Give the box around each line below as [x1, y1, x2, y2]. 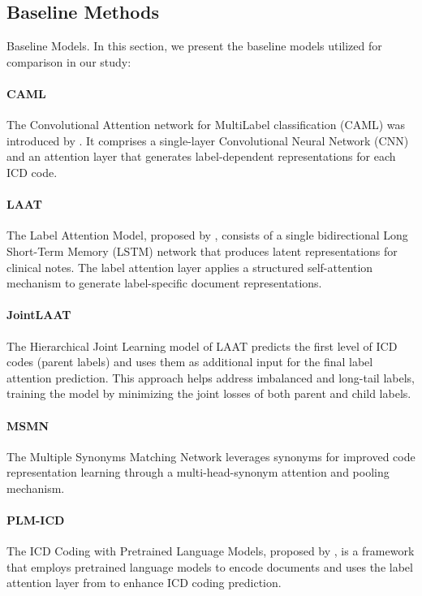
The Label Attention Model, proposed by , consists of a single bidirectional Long [6, 227, 408, 244]
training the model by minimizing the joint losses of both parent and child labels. [6, 385, 411, 402]
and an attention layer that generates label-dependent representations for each [6, 148, 396, 165]
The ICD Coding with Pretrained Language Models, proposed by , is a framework [6, 542, 415, 559]
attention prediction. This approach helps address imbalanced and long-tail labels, [6, 369, 415, 386]
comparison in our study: [6, 53, 131, 70]
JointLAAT [6, 306, 71, 323]
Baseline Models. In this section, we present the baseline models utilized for [6, 37, 382, 54]
